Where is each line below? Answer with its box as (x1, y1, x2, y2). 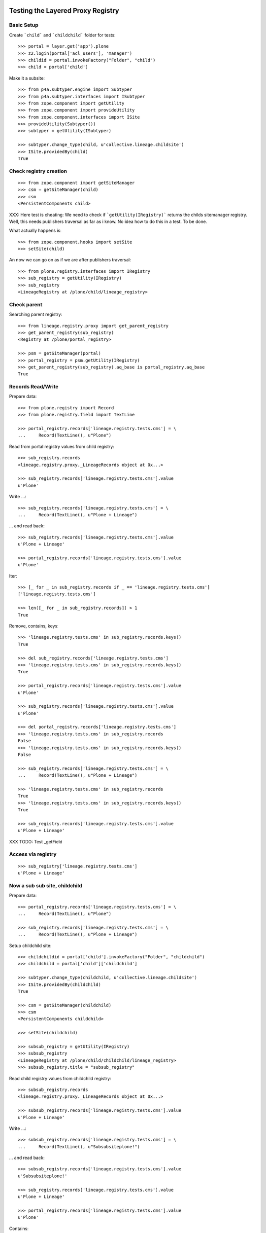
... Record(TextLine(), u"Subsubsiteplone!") (18, 1144, 140, 1149)
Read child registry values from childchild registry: (9, 1075, 111, 1081)
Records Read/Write (9, 383, 59, 390)
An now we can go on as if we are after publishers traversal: (9, 257, 131, 263)
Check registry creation (9, 168, 67, 175)
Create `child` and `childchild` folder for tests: (9, 32, 116, 38)
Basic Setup (9, 22, 39, 29)
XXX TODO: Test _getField (9, 838, 63, 844)
